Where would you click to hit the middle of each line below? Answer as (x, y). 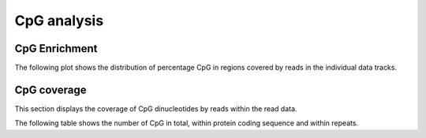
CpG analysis (59, 21)
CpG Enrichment (56, 48)
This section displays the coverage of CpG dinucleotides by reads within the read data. (156, 108)
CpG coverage (50, 90)
